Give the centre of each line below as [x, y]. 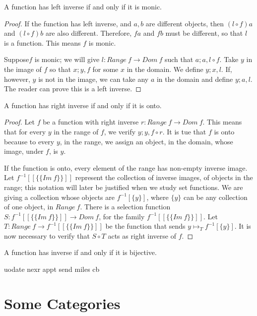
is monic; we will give [67, 59]
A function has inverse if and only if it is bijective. [80, 252]
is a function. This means [42, 42]
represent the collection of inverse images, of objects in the [164, 177]
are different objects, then [185, 23]
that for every [25, 131]
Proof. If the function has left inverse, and [68, 23]
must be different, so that [204, 33]
